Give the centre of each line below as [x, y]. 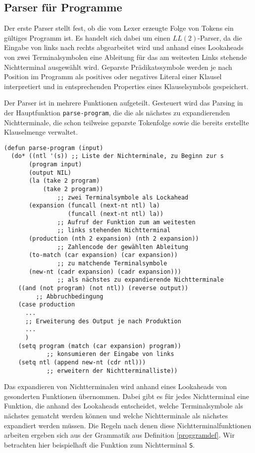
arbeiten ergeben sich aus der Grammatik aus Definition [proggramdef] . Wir [119, 435]
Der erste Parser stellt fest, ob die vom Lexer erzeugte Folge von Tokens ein [119, 28]
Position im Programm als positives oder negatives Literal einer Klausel [113, 76]
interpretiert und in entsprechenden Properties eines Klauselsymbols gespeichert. [126, 86]
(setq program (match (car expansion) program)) [100, 346]
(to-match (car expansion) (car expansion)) [103, 255]
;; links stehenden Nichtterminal [114, 230]
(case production [47, 305]
